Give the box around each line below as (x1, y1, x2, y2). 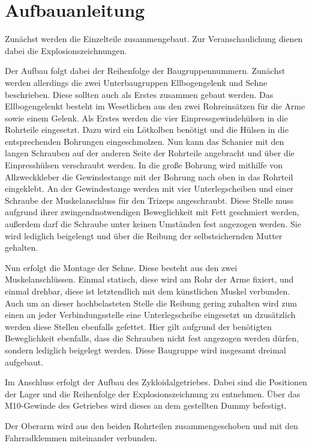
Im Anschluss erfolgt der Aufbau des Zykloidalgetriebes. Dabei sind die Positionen (5, 376, 307, 388)
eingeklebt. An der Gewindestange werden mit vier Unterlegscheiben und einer (5, 182, 294, 195)
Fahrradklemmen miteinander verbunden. (5, 431, 157, 444)
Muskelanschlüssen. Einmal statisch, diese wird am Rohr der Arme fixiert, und (5, 273, 294, 286)
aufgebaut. (5, 355, 44, 368)
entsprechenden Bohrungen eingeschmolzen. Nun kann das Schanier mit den (5, 135, 284, 147)
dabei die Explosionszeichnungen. (5, 44, 127, 57)
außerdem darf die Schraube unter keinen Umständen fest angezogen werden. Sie (5, 218, 301, 230)
